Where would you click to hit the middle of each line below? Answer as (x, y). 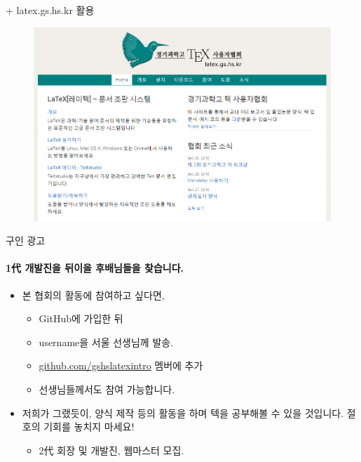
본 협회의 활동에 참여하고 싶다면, (93, 295)
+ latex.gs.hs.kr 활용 (50, 10)
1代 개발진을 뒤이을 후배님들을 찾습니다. (95, 268)
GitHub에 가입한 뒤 (81, 318)
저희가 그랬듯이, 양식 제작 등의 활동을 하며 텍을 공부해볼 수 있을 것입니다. (183, 412)
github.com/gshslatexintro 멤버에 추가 (121, 365)
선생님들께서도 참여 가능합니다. (107, 389)
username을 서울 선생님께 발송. (106, 342)
